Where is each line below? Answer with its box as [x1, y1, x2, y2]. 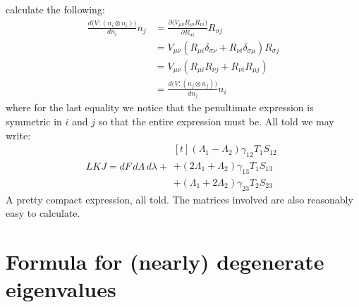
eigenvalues [6, 275, 116, 303]
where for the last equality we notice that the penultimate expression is [6, 100, 314, 115]
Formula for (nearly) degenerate [6, 247, 324, 276]
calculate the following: [6, 2, 105, 16]
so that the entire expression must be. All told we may [98, 114, 334, 128]
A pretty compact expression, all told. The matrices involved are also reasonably [6, 192, 353, 206]
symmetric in [6, 114, 62, 128]
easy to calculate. [6, 206, 80, 220]
